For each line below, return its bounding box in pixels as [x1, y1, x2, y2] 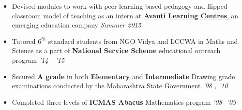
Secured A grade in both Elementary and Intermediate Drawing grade [12, 71, 235, 81]
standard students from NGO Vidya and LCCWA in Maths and [48, 36, 238, 46]
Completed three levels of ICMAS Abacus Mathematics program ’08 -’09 [12, 96, 236, 107]
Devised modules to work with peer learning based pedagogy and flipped [12, 1, 227, 11]
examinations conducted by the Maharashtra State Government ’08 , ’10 [12, 81, 228, 91]
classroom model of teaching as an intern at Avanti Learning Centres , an [12, 10, 239, 20]
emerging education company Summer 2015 [12, 20, 141, 30]
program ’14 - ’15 [12, 55, 65, 65]
